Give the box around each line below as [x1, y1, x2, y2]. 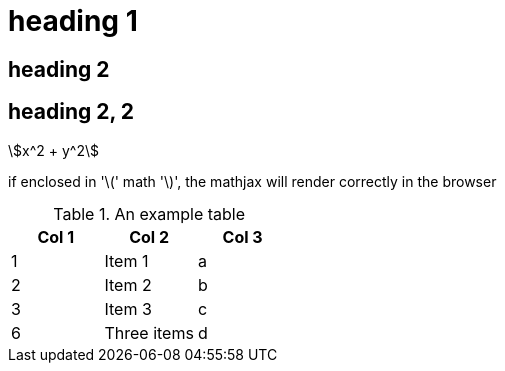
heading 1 [8, 4, 138, 38]
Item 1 [104, 250, 149, 271]
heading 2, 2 [8, 99, 135, 125]
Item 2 [104, 274, 152, 295]
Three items [104, 322, 194, 343]
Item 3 [104, 298, 152, 319]
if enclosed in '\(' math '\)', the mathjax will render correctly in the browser [8, 172, 497, 190]
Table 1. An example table [53, 203, 246, 224]
